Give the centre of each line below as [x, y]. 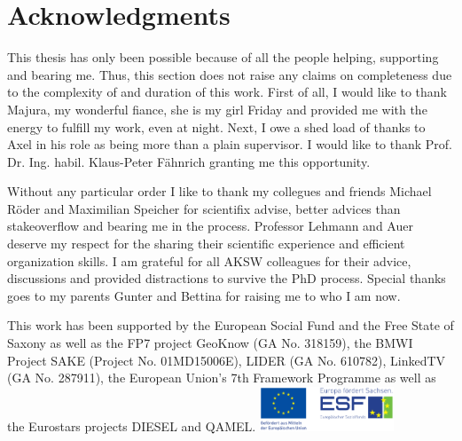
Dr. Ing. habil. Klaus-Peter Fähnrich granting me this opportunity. [189, 161]
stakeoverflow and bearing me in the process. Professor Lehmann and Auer [210, 226]
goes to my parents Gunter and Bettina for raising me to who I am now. [204, 295]
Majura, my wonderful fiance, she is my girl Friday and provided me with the [217, 109]
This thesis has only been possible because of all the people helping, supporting [223, 57]
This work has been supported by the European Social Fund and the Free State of [231, 325]
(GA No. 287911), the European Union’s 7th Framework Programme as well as [222, 378]
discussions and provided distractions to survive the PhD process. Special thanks [227, 278]
